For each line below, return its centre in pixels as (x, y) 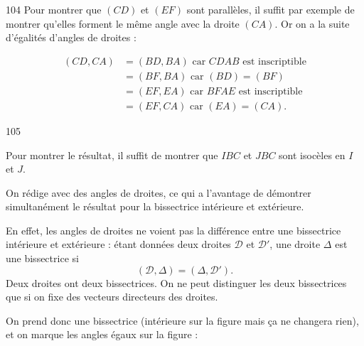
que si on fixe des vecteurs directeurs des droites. (112, 297)
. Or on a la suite (312, 23)
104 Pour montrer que (54, 9)
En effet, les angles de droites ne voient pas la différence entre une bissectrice (173, 230)
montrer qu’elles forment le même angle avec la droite (123, 23)
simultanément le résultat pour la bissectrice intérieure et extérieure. (155, 206)
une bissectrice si (42, 258)
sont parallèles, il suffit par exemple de (271, 9)
